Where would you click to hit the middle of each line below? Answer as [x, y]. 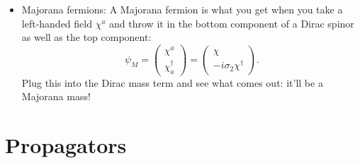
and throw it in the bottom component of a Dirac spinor [232, 23]
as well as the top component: [86, 37]
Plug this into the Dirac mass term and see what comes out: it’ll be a [172, 82]
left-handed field [57, 23]
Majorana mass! [56, 96]
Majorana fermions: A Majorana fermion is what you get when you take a [182, 9]
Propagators [66, 145]
